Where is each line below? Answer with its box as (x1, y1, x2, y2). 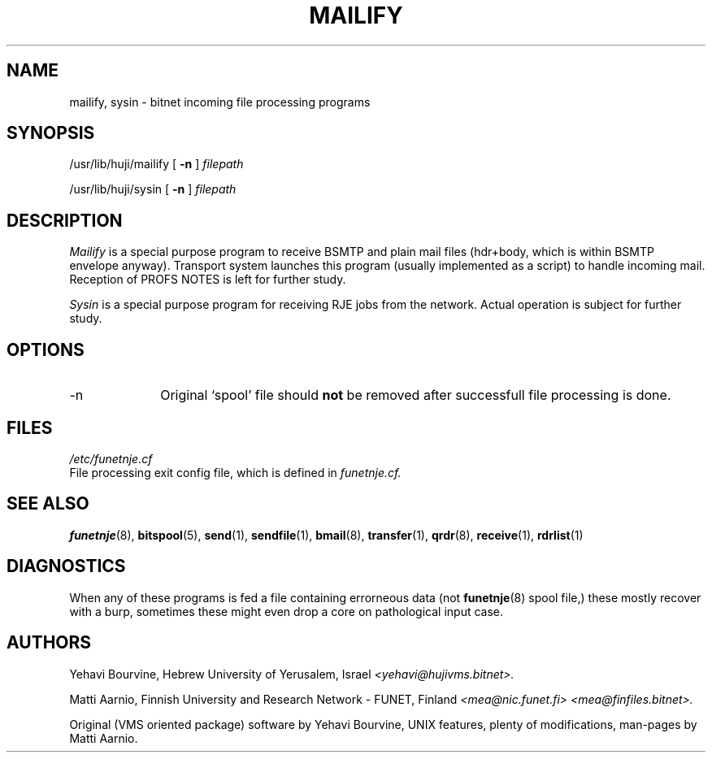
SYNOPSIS (7, 123, 95, 144)
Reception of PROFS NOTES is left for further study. (69, 272, 346, 287)
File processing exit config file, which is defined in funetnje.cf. (69, 465, 402, 479)
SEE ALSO (7, 493, 89, 514)
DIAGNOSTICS (7, 556, 126, 577)
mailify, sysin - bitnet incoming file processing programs (69, 94, 371, 109)
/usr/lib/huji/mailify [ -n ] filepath (69, 157, 244, 171)
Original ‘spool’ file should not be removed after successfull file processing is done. (160, 387, 671, 404)
